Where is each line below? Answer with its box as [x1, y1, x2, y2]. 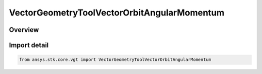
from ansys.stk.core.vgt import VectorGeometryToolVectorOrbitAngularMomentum [19, 57, 211, 62]
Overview [9, 26, 39, 34]
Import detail [9, 41, 49, 49]
